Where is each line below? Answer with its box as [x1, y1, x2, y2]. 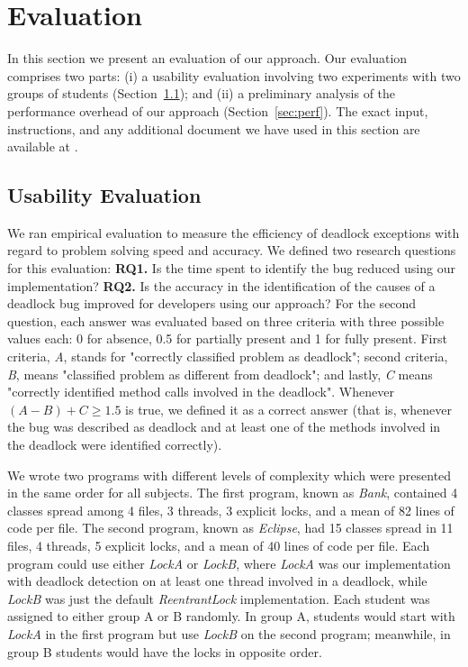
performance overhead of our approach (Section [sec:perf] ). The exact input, [7, 101, 428, 120]
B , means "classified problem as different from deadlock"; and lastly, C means [7, 364, 433, 383]
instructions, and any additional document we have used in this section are [7, 119, 420, 138]
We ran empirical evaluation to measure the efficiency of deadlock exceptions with [7, 223, 460, 242]
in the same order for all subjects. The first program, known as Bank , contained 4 [7, 483, 458, 502]
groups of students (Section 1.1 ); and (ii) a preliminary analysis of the [7, 84, 396, 103]
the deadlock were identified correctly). [7, 435, 222, 454]
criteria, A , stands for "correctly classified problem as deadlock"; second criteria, [7, 347, 448, 366]
